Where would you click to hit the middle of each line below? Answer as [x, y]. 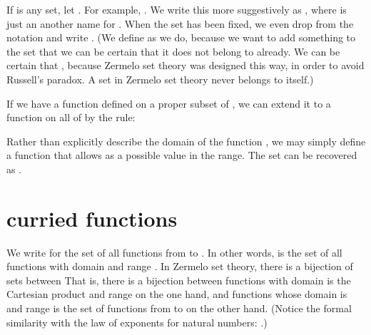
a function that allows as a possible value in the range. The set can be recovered [182, 155]
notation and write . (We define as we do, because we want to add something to [181, 37]
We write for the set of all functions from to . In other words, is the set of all [174, 252]
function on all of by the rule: [71, 117]
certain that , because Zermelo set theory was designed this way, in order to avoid [185, 65]
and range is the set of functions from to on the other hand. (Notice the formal [179, 308]
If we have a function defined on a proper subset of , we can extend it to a [169, 103]
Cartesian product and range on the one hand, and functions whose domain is [177, 294]
